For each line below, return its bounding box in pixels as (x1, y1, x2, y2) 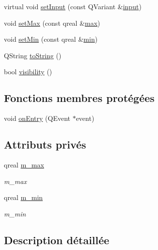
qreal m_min (4, 192, 43, 202)
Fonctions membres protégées (4, 90, 155, 105)
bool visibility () (4, 67, 52, 77)
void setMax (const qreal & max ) (4, 17, 100, 28)
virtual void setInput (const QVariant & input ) (4, 1, 142, 11)
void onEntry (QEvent (4, 113, 70, 123)
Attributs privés (4, 137, 86, 152)
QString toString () (4, 50, 62, 60)
